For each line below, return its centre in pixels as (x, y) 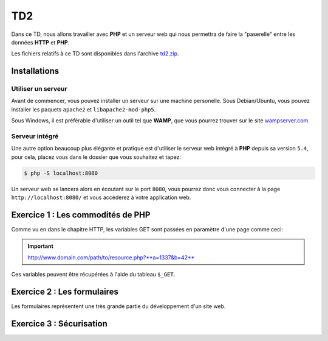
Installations (35, 71)
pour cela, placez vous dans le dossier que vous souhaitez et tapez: (96, 157)
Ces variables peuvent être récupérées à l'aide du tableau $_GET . (93, 275)
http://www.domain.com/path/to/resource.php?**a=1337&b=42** (111, 257)
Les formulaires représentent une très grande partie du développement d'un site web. (118, 306)
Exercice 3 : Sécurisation (59, 324)
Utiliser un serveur (39, 89)
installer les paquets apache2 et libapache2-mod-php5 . (84, 109)
